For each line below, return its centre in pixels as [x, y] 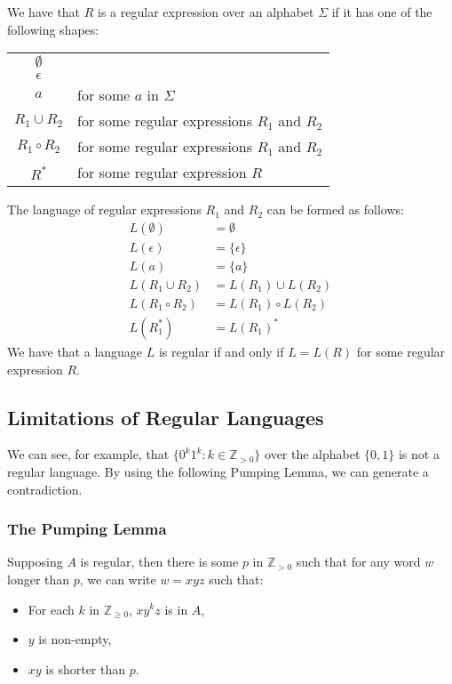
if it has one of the [382, 12]
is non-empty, [75, 639]
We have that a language [75, 351]
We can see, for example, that [88, 454]
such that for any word [358, 562]
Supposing [35, 562]
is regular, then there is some [159, 562]
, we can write [118, 579]
